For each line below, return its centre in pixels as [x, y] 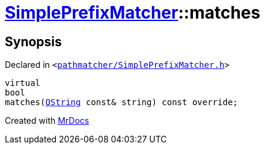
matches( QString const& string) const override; [121, 102]
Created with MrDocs [47, 121]
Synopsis [33, 41]
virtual [23, 83]
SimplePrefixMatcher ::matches [133, 13]
